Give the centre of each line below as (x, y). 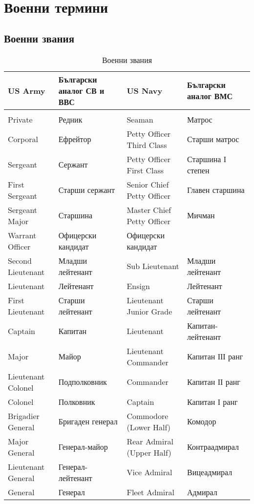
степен (198, 170)
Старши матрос (213, 139)
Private (20, 119)
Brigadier (24, 416)
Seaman (140, 119)
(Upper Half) (149, 452)
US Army (27, 90)
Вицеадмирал (210, 472)
